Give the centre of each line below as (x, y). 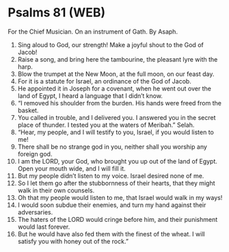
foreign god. (35, 154)
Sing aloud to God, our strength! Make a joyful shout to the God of (110, 45)
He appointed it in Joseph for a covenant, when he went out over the (114, 88)
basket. (28, 110)
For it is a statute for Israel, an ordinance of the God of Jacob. (105, 81)
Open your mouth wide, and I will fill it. (71, 168)
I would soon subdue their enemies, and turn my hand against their (112, 205)
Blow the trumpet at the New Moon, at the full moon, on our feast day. (116, 74)
